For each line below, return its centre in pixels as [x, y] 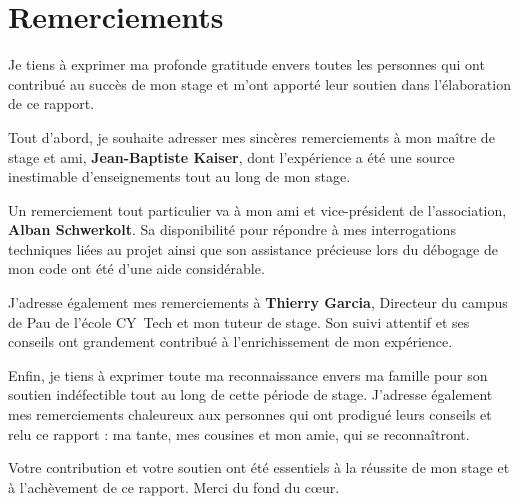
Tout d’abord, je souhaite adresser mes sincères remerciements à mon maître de [251, 136]
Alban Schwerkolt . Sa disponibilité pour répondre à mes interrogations [232, 229]
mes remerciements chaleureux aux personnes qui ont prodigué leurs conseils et [250, 414]
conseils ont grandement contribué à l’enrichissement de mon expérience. [230, 341]
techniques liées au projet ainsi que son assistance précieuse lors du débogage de [253, 248]
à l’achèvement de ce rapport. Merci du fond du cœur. [174, 486]
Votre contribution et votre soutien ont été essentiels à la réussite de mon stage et [259, 467]
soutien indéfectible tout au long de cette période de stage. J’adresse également [250, 394]
